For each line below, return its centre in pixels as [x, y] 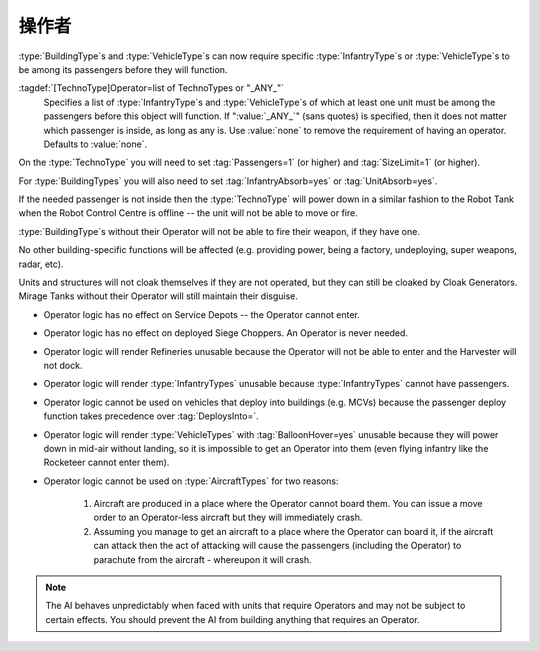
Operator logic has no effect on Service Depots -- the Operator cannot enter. [201, 314]
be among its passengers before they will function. [123, 69]
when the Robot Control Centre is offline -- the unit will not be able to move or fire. [188, 213]
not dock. [63, 365]
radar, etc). [41, 264]
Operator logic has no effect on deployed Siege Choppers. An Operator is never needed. [226, 333]
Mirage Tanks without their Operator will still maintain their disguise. [158, 296]
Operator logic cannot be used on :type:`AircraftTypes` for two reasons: [191, 481]
